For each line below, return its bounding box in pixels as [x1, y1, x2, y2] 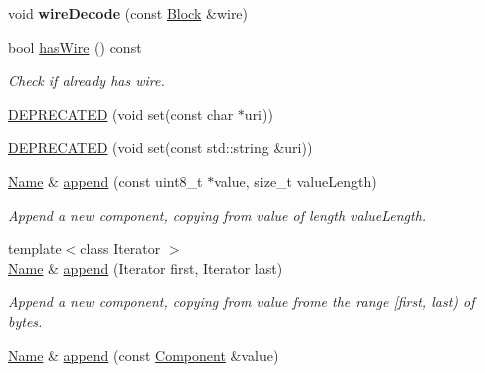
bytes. [8, 310, 43, 331]
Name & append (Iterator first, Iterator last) [8, 257, 283, 278]
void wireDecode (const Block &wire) [8, 3, 249, 23]
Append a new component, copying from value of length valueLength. [8, 204, 427, 225]
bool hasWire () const [8, 36, 142, 57]
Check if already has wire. [8, 70, 165, 91]
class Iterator [80, 238, 161, 259]
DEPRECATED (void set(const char [8, 103, 234, 124]
